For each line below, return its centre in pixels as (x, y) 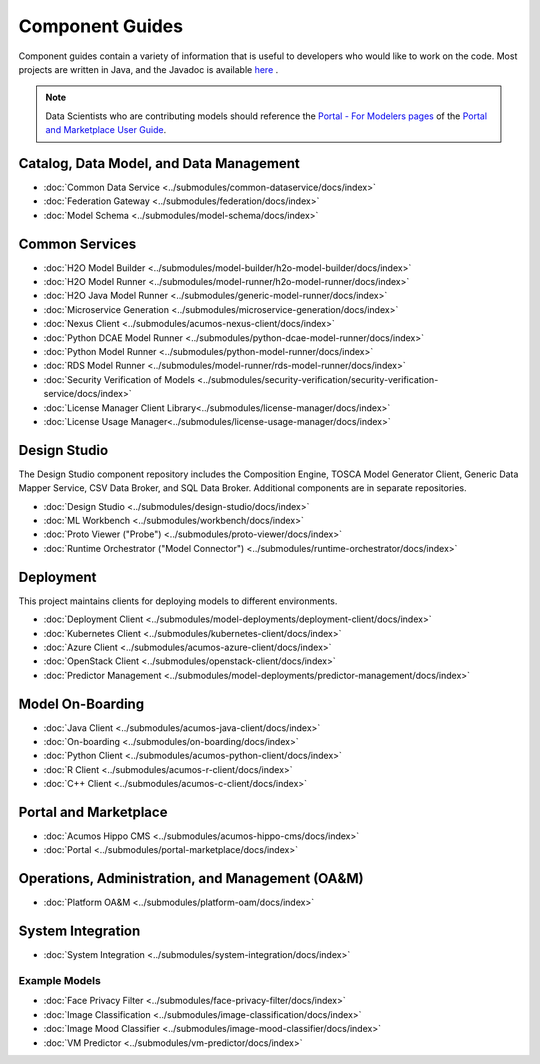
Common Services (77, 243)
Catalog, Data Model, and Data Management (159, 163)
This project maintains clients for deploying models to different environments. (178, 601)
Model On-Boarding (81, 703)
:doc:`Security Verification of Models (119, 379)
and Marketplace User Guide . (106, 130)
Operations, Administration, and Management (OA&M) (191, 878)
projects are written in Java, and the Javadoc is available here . (148, 69)
